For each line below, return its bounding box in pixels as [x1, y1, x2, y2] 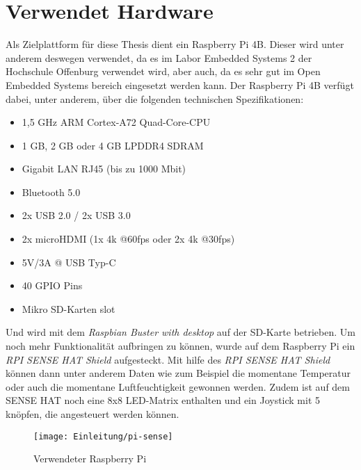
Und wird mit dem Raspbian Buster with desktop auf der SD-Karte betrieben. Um [6, 325, 355, 339]
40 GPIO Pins [22, 278, 83, 293]
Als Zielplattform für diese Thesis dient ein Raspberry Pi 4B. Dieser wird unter [6, 37, 344, 51]
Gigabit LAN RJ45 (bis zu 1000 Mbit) [22, 161, 186, 176]
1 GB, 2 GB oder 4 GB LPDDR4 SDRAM [22, 138, 204, 152]
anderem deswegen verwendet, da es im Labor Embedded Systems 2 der [6, 50, 312, 65]
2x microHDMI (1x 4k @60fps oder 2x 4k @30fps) [22, 232, 235, 246]
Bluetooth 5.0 [22, 184, 81, 199]
